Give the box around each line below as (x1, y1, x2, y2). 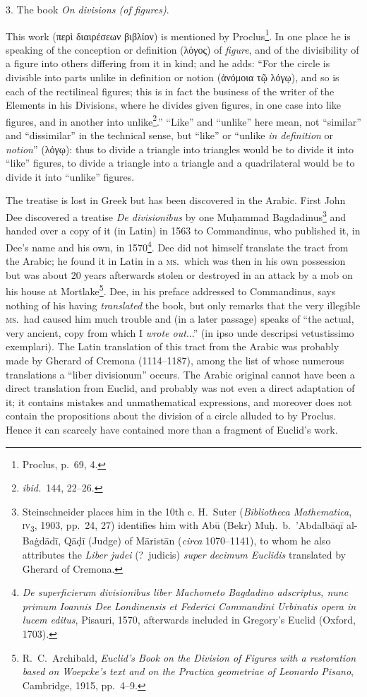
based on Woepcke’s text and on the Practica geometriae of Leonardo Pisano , (22, 664, 354, 679)
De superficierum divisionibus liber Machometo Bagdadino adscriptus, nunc (22, 585, 349, 600)
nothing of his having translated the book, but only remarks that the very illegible (6, 297, 361, 312)
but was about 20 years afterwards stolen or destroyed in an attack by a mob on (6, 267, 353, 282)
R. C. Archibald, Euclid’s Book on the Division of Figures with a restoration (22, 650, 356, 665)
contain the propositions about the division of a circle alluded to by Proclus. (6, 408, 337, 423)
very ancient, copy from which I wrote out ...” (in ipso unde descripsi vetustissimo (6, 325, 354, 340)
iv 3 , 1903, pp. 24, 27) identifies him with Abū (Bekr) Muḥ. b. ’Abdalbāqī (22, 518, 344, 535)
